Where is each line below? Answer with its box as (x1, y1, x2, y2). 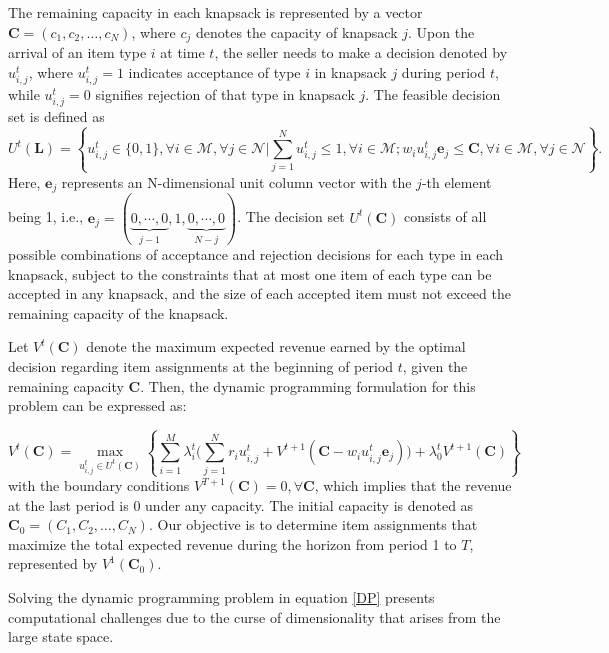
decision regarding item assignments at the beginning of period (8, 356, 394, 377)
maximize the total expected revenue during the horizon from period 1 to (8, 533, 457, 554)
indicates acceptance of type (128, 61, 301, 82)
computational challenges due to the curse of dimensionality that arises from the (8, 606, 501, 627)
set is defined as (8, 105, 105, 126)
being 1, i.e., (8, 206, 84, 227)
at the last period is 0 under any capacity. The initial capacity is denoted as (8, 494, 474, 515)
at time (160, 42, 205, 63)
